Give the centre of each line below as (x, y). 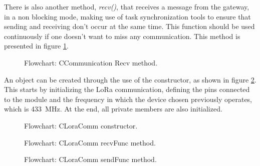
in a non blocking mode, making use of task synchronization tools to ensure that (127, 16)
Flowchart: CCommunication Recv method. (91, 62)
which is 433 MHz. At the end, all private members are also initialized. (113, 109)
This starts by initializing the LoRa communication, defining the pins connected (127, 89)
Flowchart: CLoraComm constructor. (81, 125)
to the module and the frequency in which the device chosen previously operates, (128, 99)
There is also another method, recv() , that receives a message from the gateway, (127, 6)
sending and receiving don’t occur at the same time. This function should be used (129, 26)
